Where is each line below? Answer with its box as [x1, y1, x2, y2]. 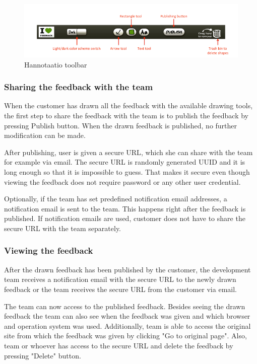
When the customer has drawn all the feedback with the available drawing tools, [4, 100, 253, 111]
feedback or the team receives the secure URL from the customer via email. [4, 283, 237, 294]
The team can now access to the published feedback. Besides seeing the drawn [4, 301, 245, 311]
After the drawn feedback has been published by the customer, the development [4, 264, 251, 274]
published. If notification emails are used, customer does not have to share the [4, 213, 245, 224]
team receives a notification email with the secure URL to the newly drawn [4, 274, 236, 284]
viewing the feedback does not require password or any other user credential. [4, 176, 241, 187]
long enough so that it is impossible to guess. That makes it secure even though [4, 166, 250, 177]
